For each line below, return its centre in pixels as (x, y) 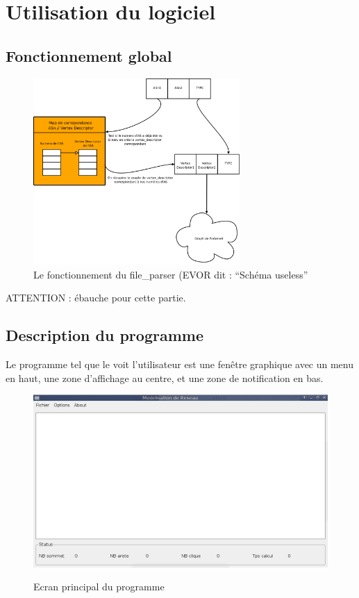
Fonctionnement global (89, 55)
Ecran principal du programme (99, 587)
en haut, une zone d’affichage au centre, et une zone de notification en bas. (165, 377)
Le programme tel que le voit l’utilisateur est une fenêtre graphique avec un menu (180, 364)
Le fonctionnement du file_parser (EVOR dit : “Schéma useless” (171, 274)
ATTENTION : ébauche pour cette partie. (96, 298)
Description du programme (105, 335)
